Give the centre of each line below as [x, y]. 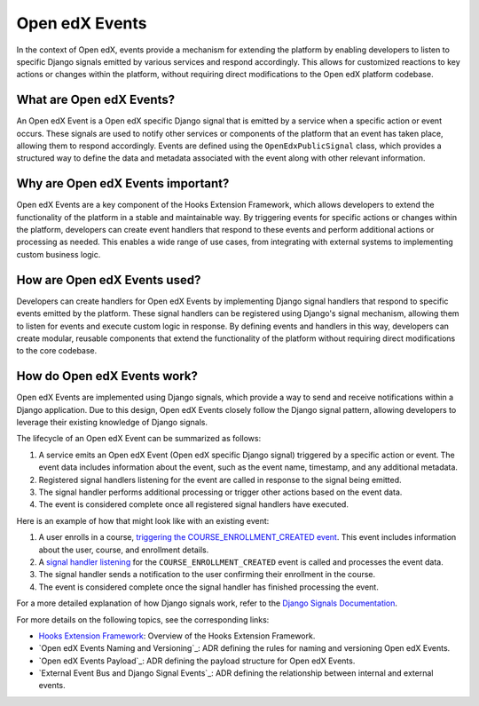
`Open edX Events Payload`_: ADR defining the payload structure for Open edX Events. [197, 661]
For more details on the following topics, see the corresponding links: [143, 619]
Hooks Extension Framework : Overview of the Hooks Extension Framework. [177, 636]
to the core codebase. [57, 351]
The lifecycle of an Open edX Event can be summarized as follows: [139, 439]
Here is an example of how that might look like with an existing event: [143, 520]
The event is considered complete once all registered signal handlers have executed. [194, 504]
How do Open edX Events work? [107, 376]
